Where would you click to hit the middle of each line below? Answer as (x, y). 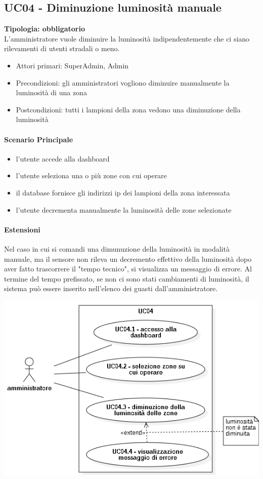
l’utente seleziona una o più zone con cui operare (91, 175)
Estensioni (22, 229)
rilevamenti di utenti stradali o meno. (62, 48)
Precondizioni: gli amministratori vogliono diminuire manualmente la (123, 82)
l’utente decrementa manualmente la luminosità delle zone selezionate (124, 209)
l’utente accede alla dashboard (63, 158)
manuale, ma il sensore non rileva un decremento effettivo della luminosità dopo (128, 258)
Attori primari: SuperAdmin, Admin (72, 65)
